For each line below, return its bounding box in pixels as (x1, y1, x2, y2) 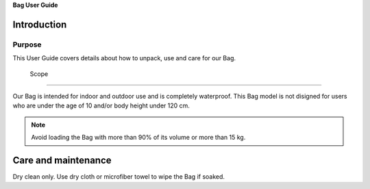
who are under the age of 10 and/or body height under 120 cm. (12, 101, 190, 110)
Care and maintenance (12, 154, 112, 166)
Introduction (12, 18, 67, 30)
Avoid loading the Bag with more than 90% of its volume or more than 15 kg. (31, 134, 246, 142)
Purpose (12, 40, 42, 49)
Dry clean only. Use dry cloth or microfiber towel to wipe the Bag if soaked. (12, 173, 225, 181)
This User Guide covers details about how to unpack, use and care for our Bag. (12, 54, 236, 62)
